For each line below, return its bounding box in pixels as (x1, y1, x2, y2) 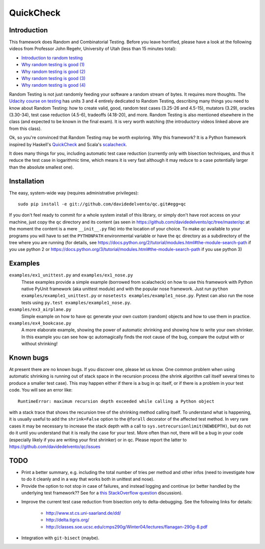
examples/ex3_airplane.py (9, 307, 72, 312)
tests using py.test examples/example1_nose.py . (21, 299, 132, 305)
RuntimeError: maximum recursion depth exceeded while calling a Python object (18, 399, 214, 404)
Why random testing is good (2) (21, 69, 86, 75)
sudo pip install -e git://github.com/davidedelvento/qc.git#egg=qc (18, 201, 186, 207)
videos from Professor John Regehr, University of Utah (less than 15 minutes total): (9, 46, 177, 51)
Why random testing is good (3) (21, 75, 86, 81)
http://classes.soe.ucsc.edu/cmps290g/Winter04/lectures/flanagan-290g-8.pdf (46, 524, 208, 529)
